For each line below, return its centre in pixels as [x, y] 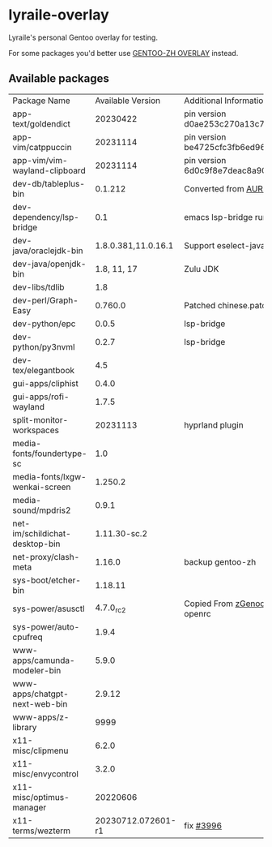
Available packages [59, 79]
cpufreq [28, 637]
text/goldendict [41, 123]
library [25, 727]
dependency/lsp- [46, 217]
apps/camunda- [44, 660]
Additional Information [226, 101]
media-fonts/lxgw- [49, 476]
